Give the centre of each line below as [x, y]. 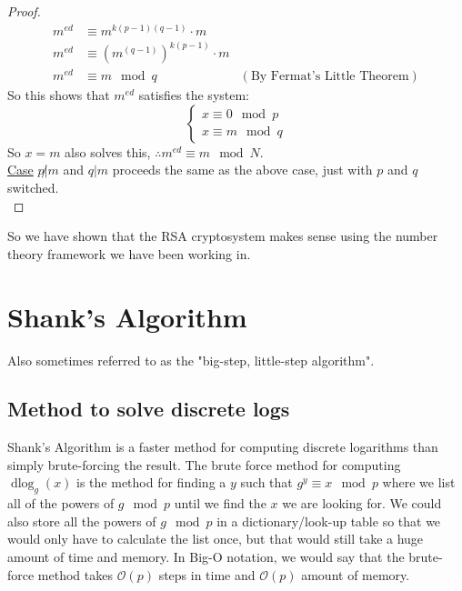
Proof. [24, 11]
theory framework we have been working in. [129, 253]
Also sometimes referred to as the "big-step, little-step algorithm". [191, 360]
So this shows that [59, 95]
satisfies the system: [194, 95]
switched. [33, 187]
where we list [419, 482]
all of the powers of [61, 503]
